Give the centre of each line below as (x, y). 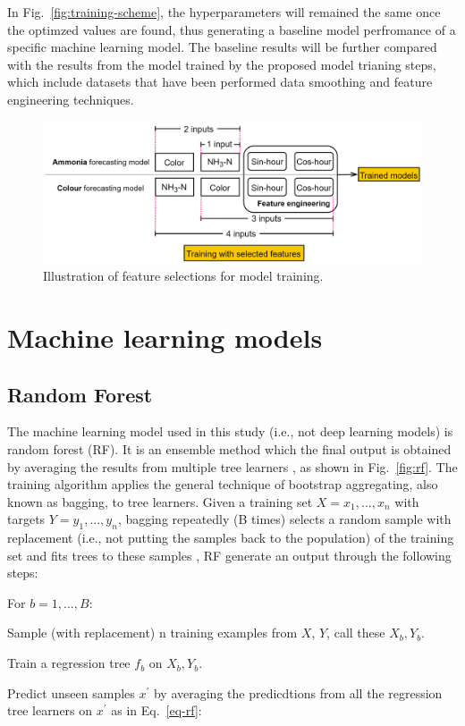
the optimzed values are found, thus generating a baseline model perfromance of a (232, 29)
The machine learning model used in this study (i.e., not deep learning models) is (230, 431)
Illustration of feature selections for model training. (183, 276)
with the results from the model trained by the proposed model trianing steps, (222, 64)
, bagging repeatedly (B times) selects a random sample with (284, 519)
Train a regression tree (69, 663)
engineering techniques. (71, 99)
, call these (356, 633)
